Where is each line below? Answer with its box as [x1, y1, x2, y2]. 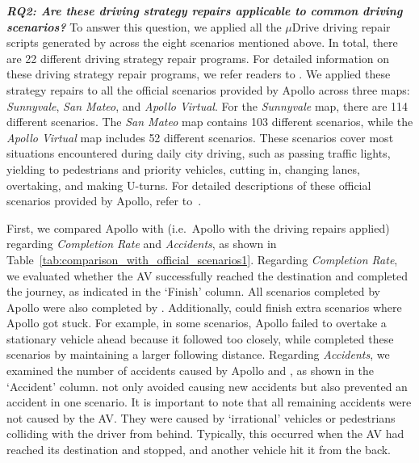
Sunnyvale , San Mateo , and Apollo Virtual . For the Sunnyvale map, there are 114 [6, 97, 409, 114]
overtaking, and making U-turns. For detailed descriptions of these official [6, 176, 371, 193]
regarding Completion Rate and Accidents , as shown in [6, 235, 277, 252]
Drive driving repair [291, 18, 391, 35]
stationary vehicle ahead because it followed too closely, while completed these [6, 330, 394, 347]
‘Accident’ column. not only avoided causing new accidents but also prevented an [6, 377, 408, 394]
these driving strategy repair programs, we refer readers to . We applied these [6, 65, 391, 82]
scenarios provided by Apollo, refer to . [6, 192, 202, 209]
